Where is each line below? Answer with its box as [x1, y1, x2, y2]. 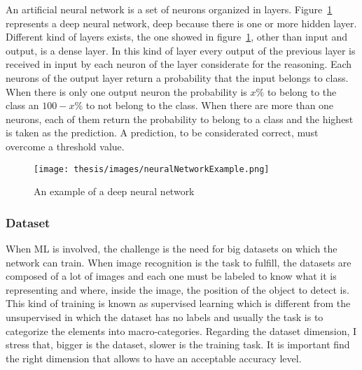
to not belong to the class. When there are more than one [85, 98, 334, 113]
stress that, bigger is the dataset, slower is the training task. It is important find [6, 337, 350, 352]
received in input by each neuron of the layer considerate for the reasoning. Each [6, 57, 352, 71]
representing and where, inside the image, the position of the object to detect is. [6, 282, 349, 297]
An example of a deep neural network [34, 184, 195, 199]
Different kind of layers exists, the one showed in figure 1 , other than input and [6, 29, 347, 44]
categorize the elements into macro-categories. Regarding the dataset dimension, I [6, 323, 357, 338]
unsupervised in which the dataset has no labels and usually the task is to [6, 309, 323, 324]
